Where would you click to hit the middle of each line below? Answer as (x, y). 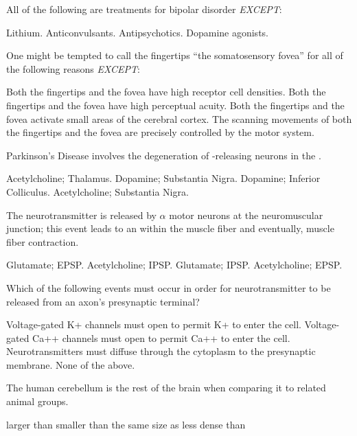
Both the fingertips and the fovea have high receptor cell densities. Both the (166, 92)
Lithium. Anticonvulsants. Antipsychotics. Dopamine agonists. (137, 32)
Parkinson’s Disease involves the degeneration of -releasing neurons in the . (164, 155)
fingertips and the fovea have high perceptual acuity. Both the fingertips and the (175, 105)
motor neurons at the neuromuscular (246, 215)
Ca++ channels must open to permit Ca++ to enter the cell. (161, 337)
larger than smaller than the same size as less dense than (126, 424)
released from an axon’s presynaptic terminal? (103, 301)
